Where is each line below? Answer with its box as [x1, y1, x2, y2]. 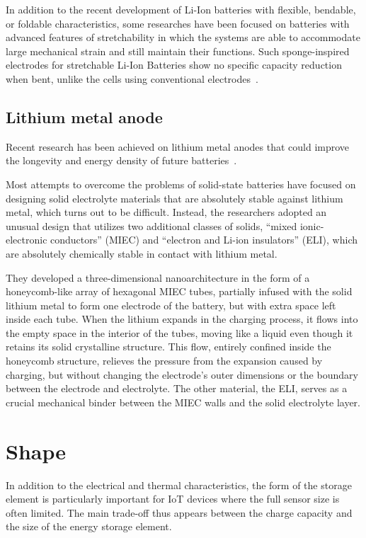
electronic [6, 232, 47, 247]
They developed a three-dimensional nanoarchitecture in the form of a [6, 270, 310, 285]
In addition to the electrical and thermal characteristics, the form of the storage [6, 477, 352, 492]
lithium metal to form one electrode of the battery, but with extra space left [6, 297, 336, 312]
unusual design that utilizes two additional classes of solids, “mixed [6, 218, 297, 233]
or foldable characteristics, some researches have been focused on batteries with [6, 16, 350, 30]
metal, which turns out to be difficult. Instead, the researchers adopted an [6, 205, 327, 219]
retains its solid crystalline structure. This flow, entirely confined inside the [6, 339, 331, 354]
